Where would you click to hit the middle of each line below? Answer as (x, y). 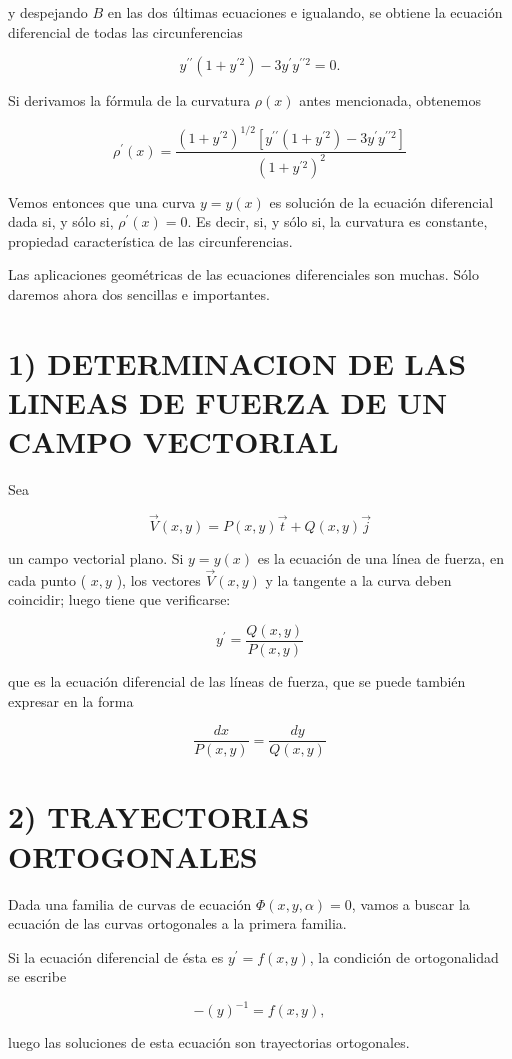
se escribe (37, 976)
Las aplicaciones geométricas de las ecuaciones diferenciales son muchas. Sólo (243, 274)
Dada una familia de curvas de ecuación (130, 903)
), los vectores (158, 579)
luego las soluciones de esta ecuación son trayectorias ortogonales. (209, 1042)
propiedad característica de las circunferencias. (150, 240)
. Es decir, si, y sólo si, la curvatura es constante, (337, 221)
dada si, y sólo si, (61, 221)
